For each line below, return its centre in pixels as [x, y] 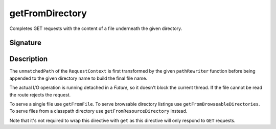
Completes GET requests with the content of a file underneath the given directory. [96, 28]
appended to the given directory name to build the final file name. [78, 78]
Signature [26, 43]
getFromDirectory [48, 13]
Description [29, 59]
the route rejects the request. [40, 94]
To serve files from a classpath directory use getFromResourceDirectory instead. [98, 111]
